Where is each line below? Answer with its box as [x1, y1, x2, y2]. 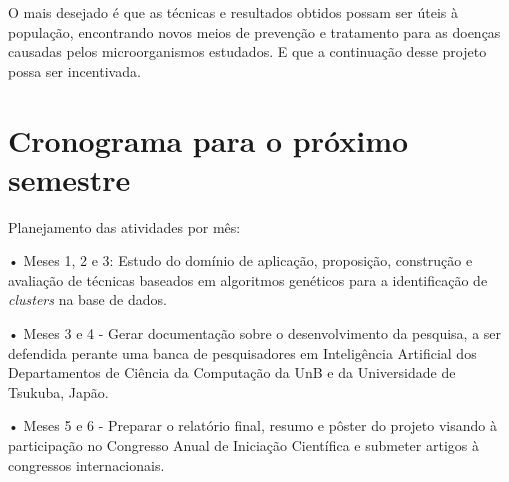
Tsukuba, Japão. [8, 381, 109, 402]
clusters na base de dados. [8, 289, 167, 310]
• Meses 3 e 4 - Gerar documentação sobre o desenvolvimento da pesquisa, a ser [8, 323, 502, 344]
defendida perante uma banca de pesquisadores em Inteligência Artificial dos [8, 342, 477, 363]
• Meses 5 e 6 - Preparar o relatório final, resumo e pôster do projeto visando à [8, 415, 497, 436]
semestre [8, 158, 131, 199]
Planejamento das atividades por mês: [8, 216, 241, 237]
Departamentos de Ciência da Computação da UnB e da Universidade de [8, 362, 456, 383]
